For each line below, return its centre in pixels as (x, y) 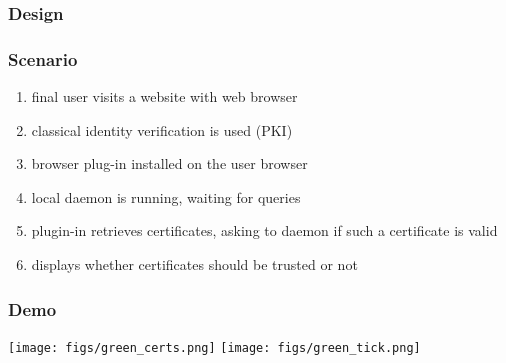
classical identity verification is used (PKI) (162, 129)
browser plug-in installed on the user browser (169, 163)
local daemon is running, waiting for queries (166, 196)
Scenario (43, 58)
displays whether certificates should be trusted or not (194, 264)
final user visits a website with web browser (164, 96)
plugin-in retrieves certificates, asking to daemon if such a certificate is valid (264, 230)
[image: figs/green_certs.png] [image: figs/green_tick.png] (214, 347)
